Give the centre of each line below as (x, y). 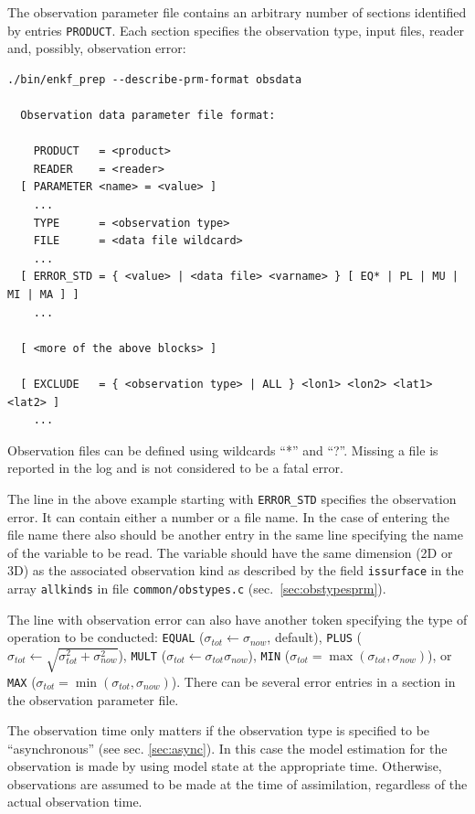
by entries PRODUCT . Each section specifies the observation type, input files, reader (236, 30)
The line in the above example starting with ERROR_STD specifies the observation (232, 498)
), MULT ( (142, 654)
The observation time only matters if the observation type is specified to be (219, 730)
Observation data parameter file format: (148, 116)
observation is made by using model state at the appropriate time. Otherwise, (225, 766)
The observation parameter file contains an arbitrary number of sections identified (237, 12)
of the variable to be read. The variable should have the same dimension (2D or (230, 552)
